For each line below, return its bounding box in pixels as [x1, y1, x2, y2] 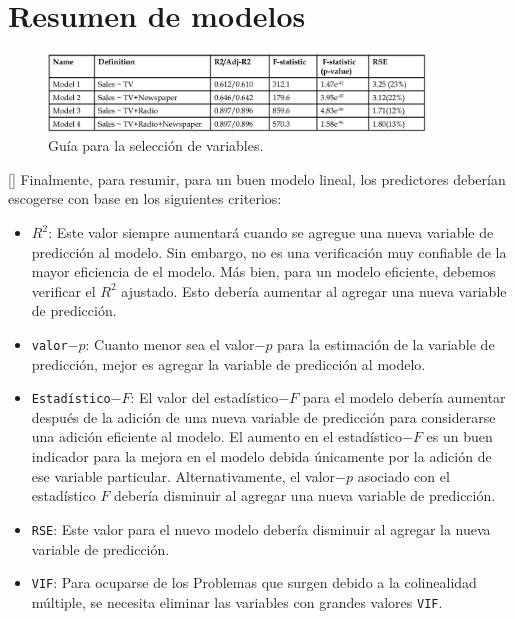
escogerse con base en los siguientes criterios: [8, 188, 282, 209]
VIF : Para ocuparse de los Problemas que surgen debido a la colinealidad [31, 572, 477, 593]
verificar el [31, 280, 96, 301]
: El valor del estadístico [130, 387, 279, 408]
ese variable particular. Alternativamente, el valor [31, 465, 336, 486]
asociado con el [357, 465, 450, 486]
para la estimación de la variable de [277, 333, 495, 354]
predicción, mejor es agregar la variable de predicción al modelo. [31, 353, 426, 374]
